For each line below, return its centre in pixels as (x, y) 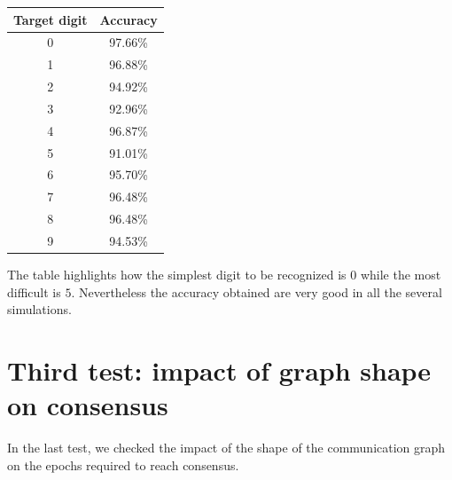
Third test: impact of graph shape (219, 370)
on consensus (88, 405)
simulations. (39, 309)
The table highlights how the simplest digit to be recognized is (177, 275)
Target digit (51, 19)
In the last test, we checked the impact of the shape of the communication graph (226, 448)
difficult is (34, 291)
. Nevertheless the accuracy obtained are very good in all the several (257, 291)
